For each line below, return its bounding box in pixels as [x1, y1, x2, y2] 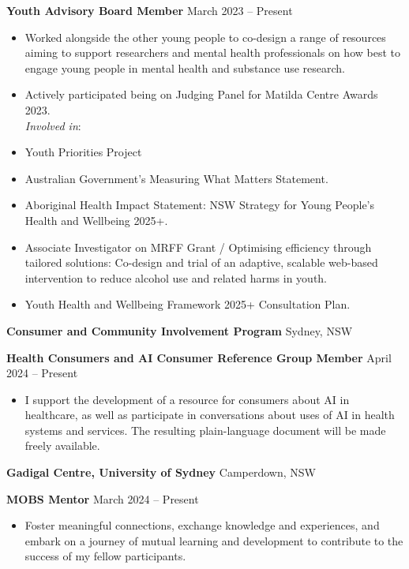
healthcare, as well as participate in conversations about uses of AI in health [24, 406, 395, 423]
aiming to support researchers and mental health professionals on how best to [24, 44, 400, 61]
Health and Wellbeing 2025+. [24, 212, 168, 228]
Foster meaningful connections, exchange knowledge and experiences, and [24, 517, 380, 533]
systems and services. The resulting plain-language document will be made [24, 421, 386, 438]
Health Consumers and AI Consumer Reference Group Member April [6, 349, 392, 365]
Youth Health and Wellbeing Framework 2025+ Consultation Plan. [24, 296, 351, 313]
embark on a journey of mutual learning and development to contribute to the [24, 532, 403, 548]
